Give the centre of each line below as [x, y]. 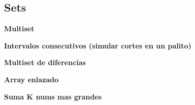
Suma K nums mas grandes [53, 96]
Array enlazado [31, 79]
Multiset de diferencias [45, 62]
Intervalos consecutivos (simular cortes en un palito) [98, 45]
